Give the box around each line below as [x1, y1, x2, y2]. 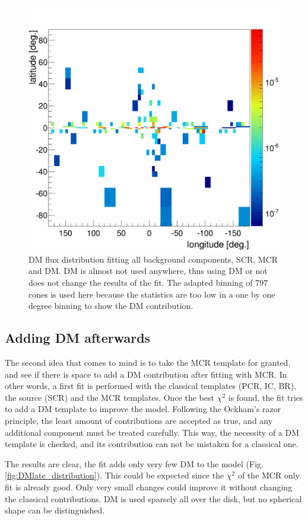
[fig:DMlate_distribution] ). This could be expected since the [5, 469, 224, 481]
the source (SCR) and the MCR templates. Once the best [5, 391, 214, 403]
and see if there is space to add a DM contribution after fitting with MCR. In [5, 368, 287, 380]
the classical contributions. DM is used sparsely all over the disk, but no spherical [5, 492, 302, 505]
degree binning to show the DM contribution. [28, 299, 193, 312]
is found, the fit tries [228, 391, 303, 403]
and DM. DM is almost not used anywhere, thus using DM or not [28, 264, 268, 277]
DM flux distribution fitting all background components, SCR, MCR [28, 253, 278, 265]
